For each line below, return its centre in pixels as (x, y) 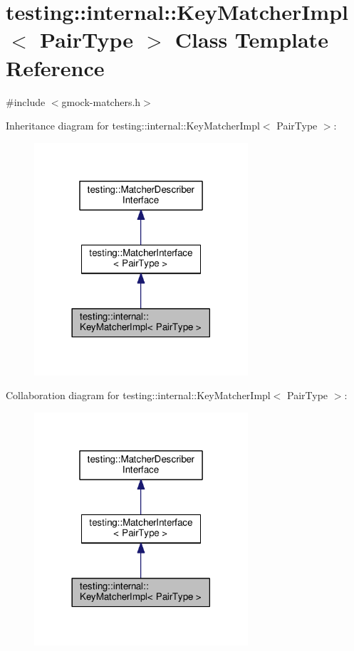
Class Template (251, 39)
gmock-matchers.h (101, 101)
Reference (55, 67)
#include (26, 101)
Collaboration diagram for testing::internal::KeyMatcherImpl (138, 395)
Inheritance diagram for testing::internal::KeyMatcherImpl (133, 126)
